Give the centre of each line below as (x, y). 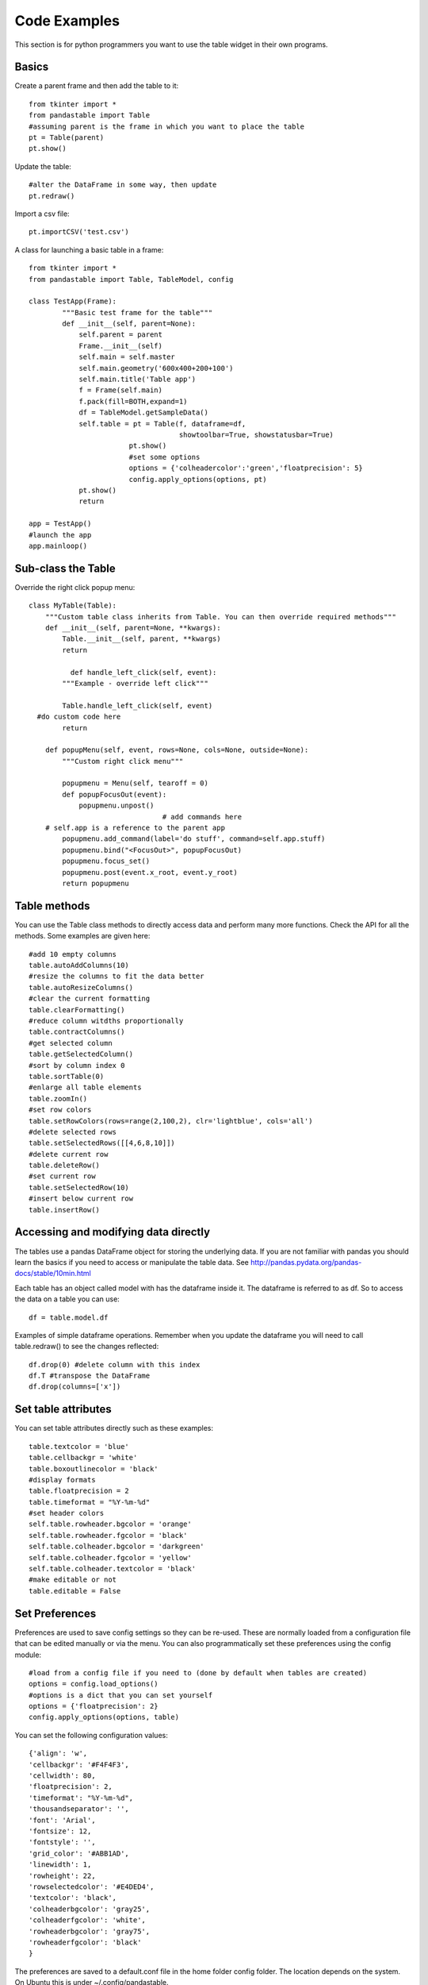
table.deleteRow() (65, 1166)
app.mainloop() (58, 545)
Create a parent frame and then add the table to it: (97, 86)
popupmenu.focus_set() (106, 861)
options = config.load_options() (94, 1684)
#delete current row (69, 1154)
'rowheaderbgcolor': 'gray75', (90, 1931)
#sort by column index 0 (77, 1065)
